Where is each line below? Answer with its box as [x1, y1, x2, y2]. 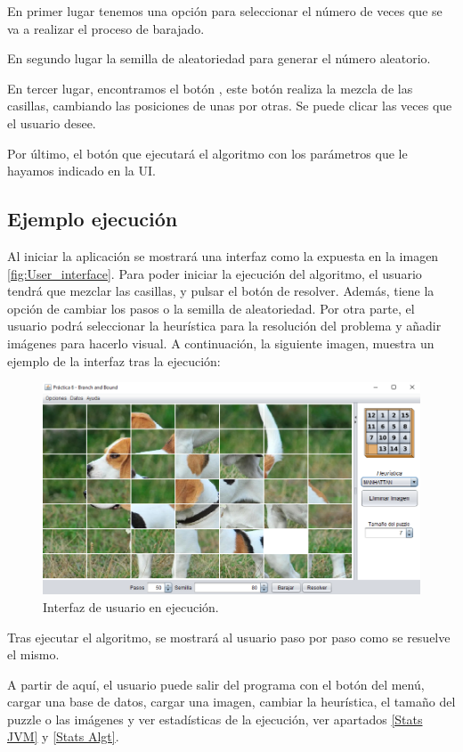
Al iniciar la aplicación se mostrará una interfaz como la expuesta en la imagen [7, 246, 439, 265]
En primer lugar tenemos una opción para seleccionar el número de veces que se [7, 2, 443, 20]
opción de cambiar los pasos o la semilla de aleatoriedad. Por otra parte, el [7, 298, 415, 317]
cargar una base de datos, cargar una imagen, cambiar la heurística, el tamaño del [7, 692, 456, 711]
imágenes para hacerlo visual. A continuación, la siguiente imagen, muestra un [7, 333, 435, 352]
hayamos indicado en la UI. [7, 161, 156, 180]
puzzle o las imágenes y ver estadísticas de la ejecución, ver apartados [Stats [7, 709, 423, 728]
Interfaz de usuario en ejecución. [43, 597, 219, 616]
